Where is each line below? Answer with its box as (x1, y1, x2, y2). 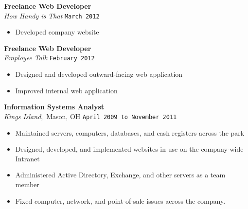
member (15, 179, 39, 189)
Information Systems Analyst (4, 102, 105, 112)
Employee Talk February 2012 (4, 52, 95, 63)
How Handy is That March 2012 (4, 10, 100, 20)
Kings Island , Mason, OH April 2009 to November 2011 (4, 111, 177, 121)
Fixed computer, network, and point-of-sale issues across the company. (15, 195, 226, 206)
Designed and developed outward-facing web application (15, 69, 183, 79)
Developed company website (15, 27, 99, 37)
